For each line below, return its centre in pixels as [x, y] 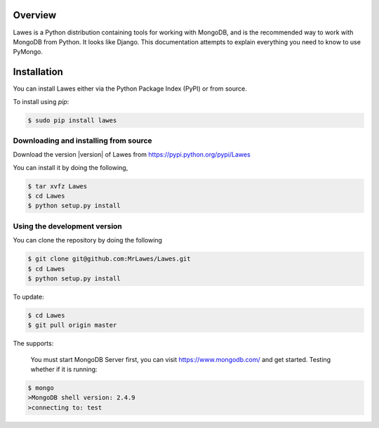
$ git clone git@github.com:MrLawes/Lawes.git [109, 259]
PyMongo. [28, 52]
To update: [29, 297]
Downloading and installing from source [82, 141]
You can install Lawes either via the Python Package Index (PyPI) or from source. [130, 89]
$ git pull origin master [72, 325]
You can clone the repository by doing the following [88, 240]
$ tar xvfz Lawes [58, 186]
